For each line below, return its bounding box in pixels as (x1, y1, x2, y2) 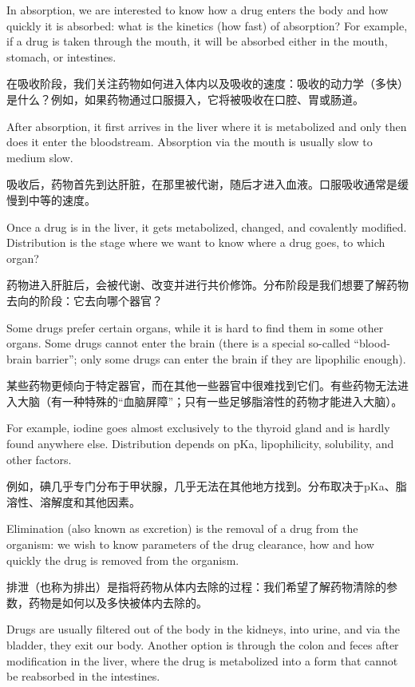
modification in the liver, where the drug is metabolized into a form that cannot (6, 652, 398, 669)
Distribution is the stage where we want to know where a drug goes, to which (6, 234, 385, 251)
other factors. (6, 451, 72, 467)
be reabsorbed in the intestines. (6, 668, 160, 685)
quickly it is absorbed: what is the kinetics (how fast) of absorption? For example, (6, 17, 408, 34)
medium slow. (6, 149, 73, 165)
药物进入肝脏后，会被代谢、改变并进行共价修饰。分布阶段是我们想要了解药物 (6, 276, 409, 293)
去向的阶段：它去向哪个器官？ (6, 292, 163, 308)
